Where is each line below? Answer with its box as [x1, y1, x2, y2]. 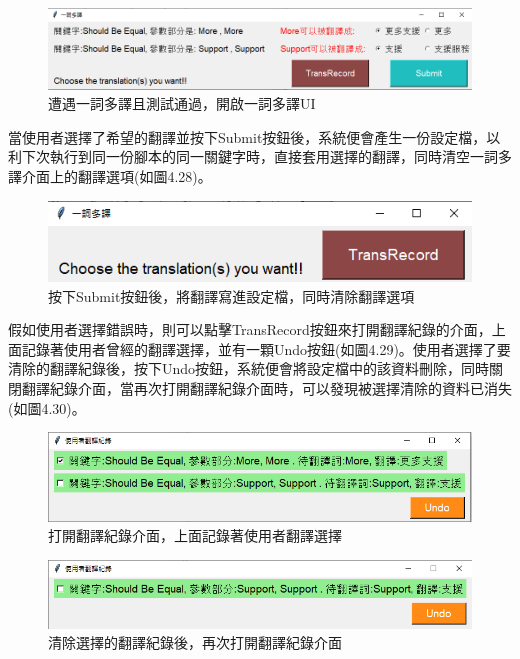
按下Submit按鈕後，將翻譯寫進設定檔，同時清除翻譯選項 [48, 285, 415, 306]
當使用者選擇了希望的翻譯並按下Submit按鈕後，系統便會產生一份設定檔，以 [8, 126, 501, 147]
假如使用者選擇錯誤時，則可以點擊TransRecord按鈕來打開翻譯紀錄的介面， [8, 319, 492, 340]
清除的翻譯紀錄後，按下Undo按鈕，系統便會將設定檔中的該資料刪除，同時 [8, 358, 490, 379]
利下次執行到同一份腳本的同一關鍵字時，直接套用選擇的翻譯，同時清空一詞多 [8, 146, 512, 167]
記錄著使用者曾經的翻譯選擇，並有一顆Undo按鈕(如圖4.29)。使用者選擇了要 [21, 338, 511, 359]
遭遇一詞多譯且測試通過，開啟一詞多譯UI [48, 93, 316, 114]
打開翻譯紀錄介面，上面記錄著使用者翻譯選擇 [48, 525, 342, 546]
